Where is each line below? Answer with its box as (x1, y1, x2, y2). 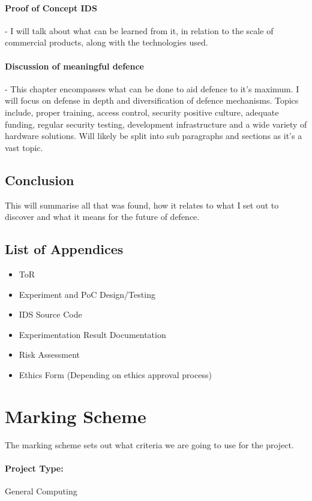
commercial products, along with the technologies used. (5, 36, 208, 49)
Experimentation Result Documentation (19, 328, 166, 340)
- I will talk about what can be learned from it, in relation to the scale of (5, 24, 274, 37)
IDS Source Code (19, 308, 82, 321)
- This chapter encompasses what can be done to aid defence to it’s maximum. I (5, 82, 299, 95)
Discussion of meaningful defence (5, 59, 144, 72)
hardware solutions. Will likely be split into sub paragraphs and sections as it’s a (5, 129, 302, 142)
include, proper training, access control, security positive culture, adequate (5, 105, 279, 118)
